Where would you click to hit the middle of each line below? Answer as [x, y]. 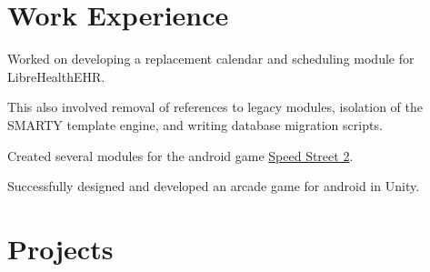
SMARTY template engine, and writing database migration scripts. [195, 124]
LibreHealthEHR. [56, 76]
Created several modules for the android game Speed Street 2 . [180, 155]
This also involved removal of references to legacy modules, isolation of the [215, 107]
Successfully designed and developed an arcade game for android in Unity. [214, 186]
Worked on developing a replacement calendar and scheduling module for [211, 59]
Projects [60, 248]
